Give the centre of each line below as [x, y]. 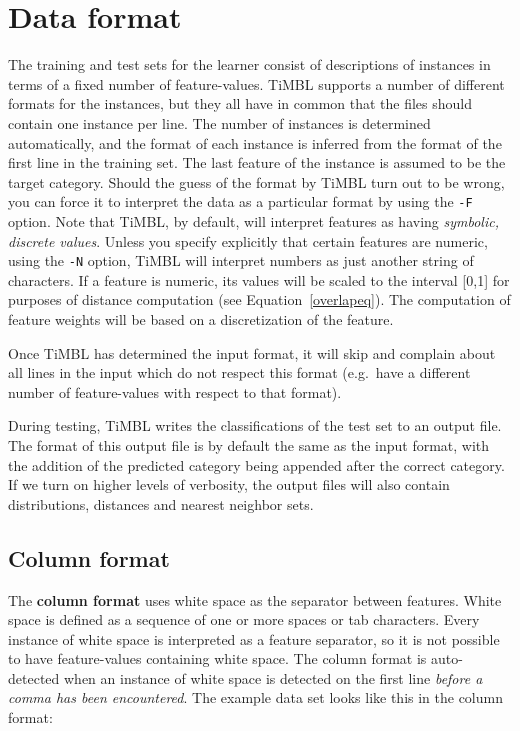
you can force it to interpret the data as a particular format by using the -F [240, 201]
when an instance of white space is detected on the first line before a [273, 677]
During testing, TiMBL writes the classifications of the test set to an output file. [255, 425]
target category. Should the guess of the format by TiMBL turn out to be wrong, [256, 181]
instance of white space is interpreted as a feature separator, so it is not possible [254, 638]
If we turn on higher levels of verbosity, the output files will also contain [229, 484]
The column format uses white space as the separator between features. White [255, 599]
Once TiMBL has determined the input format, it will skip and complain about [252, 352]
